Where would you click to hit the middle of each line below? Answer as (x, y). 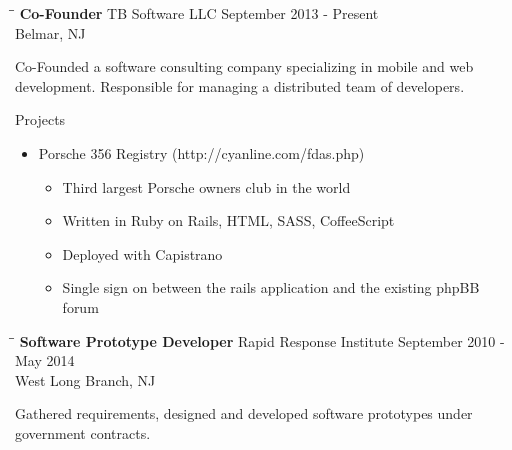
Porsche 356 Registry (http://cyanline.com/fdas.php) (201, 152)
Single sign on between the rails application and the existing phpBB (271, 287)
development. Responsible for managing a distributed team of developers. (240, 85)
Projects (40, 119)
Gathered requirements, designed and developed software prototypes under (244, 413)
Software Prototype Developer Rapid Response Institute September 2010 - (262, 340)
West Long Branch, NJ (85, 379)
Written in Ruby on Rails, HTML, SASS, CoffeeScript (228, 220)
